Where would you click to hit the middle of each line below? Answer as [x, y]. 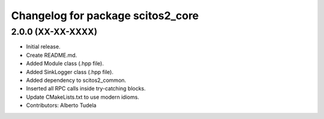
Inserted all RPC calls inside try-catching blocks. [86, 89]
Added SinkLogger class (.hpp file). [70, 72]
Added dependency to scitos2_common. [76, 80]
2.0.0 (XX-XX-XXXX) [54, 32]
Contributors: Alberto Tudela [61, 105]
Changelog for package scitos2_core [105, 16]
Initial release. [43, 47]
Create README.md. [52, 55]
